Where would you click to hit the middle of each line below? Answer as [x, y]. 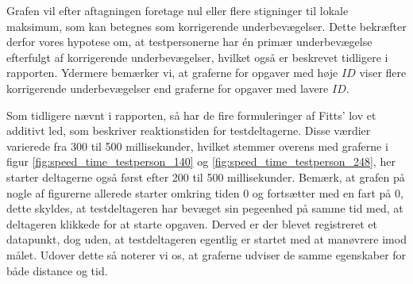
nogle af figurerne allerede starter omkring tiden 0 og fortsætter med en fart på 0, [205, 192]
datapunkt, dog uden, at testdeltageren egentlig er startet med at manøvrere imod [206, 239]
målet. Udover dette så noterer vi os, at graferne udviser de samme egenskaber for [206, 254]
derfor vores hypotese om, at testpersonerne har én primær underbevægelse [189, 42]
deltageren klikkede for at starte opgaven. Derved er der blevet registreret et [192, 223]
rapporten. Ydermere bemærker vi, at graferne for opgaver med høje [172, 73]
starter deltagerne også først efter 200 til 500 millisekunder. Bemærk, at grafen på [206, 177]
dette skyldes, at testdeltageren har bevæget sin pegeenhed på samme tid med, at [205, 208]
